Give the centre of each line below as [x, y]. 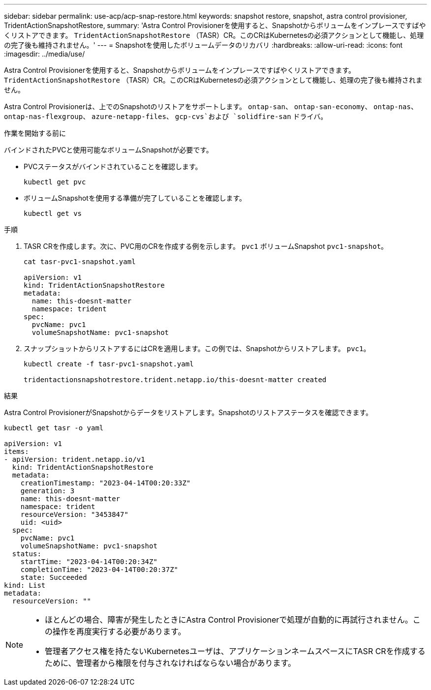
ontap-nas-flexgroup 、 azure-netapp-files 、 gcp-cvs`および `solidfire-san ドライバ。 [166, 116]
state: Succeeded [54, 577]
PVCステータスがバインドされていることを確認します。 [113, 166]
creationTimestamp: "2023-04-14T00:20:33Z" [106, 483]
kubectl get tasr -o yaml [54, 428]
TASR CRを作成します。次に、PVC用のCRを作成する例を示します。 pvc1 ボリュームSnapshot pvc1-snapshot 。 [206, 246]
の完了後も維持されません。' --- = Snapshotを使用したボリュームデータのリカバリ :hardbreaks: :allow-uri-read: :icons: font [203, 45]
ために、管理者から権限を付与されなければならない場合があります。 [170, 663]
